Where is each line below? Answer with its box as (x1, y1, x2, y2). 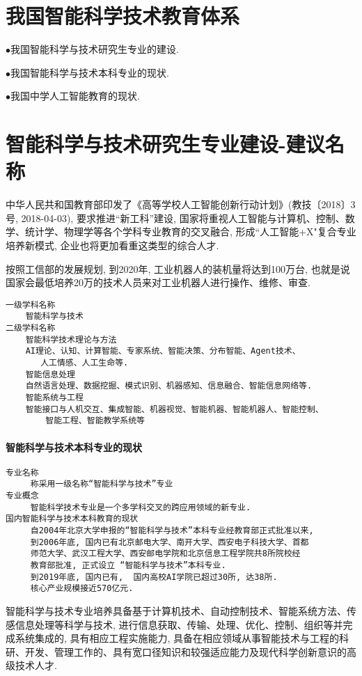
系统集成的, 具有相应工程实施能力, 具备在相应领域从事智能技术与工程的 (15, 631, 340, 645)
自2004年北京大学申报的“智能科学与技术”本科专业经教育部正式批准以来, (30, 526, 314, 536)
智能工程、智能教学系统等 (45, 416, 145, 426)
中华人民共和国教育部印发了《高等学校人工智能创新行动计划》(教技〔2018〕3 (6, 197, 356, 212)
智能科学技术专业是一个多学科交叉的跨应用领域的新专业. (30, 502, 251, 512)
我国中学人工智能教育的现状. (10, 88, 140, 103)
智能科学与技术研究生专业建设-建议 (6, 129, 325, 158)
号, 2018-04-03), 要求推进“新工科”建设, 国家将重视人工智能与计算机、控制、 (6, 210, 345, 225)
